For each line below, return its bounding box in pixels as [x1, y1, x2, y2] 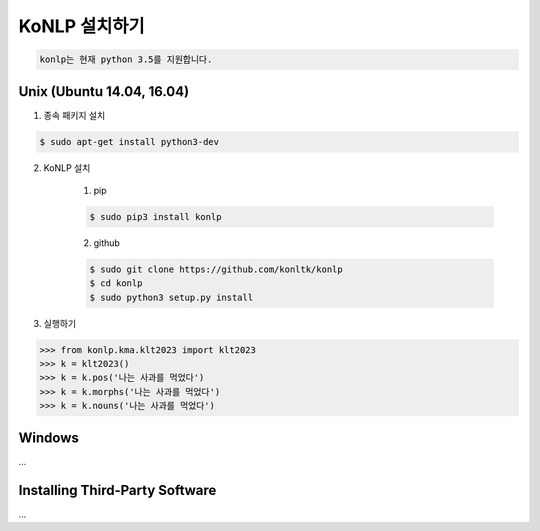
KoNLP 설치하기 [18, 15, 145, 37]
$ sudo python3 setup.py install [89, 291, 254, 303]
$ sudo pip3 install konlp [89, 211, 222, 222]
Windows [18, 429, 79, 446]
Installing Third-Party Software [18, 481, 217, 499]
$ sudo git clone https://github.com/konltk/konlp [89, 263, 344, 275]
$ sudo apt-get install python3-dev [39, 136, 220, 147]
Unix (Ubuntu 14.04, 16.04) [18, 83, 190, 100]
